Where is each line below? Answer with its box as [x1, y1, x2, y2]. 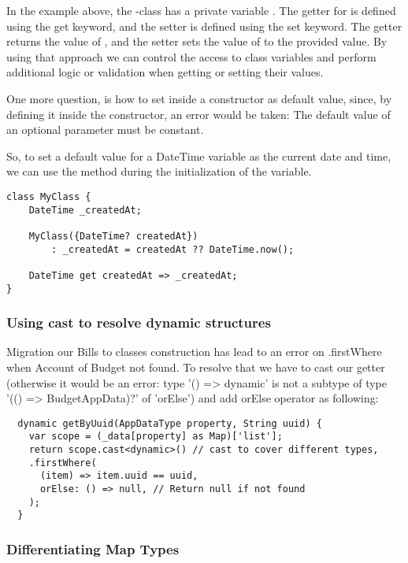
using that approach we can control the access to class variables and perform [6, 48, 376, 65]
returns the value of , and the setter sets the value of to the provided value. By [6, 33, 388, 50]
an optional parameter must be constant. [6, 121, 204, 138]
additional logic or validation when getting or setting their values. [6, 64, 324, 80]
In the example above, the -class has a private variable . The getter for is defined [6, 2, 396, 18]
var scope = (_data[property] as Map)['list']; [28, 431, 283, 443]
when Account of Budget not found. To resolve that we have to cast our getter [6, 359, 385, 375]
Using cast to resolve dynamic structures [6, 313, 271, 332]
